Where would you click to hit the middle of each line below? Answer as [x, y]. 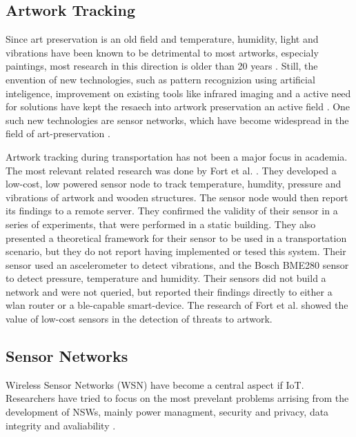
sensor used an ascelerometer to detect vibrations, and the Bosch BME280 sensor [177, 264]
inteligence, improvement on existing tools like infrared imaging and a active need [178, 93]
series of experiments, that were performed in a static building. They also [161, 224]
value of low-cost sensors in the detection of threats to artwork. [139, 319]
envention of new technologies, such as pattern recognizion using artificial [160, 79]
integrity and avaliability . [61, 425]
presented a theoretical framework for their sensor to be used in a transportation [176, 237]
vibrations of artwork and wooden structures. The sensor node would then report [177, 197]
